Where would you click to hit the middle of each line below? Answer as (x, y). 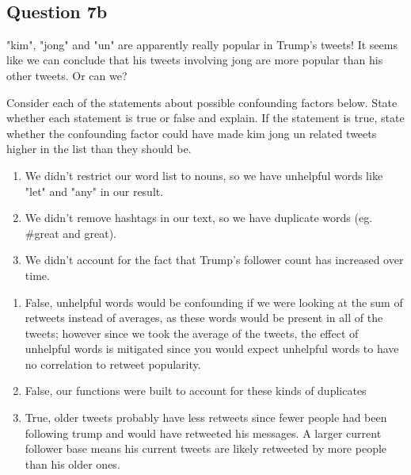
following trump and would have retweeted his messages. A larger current (203, 433)
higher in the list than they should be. (99, 149)
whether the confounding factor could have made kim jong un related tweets (192, 133)
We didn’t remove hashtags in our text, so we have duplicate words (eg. (199, 218)
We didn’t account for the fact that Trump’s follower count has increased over (214, 260)
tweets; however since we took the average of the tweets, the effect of (192, 333)
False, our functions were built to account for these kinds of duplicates (196, 391)
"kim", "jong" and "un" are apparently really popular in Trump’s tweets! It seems (202, 44)
